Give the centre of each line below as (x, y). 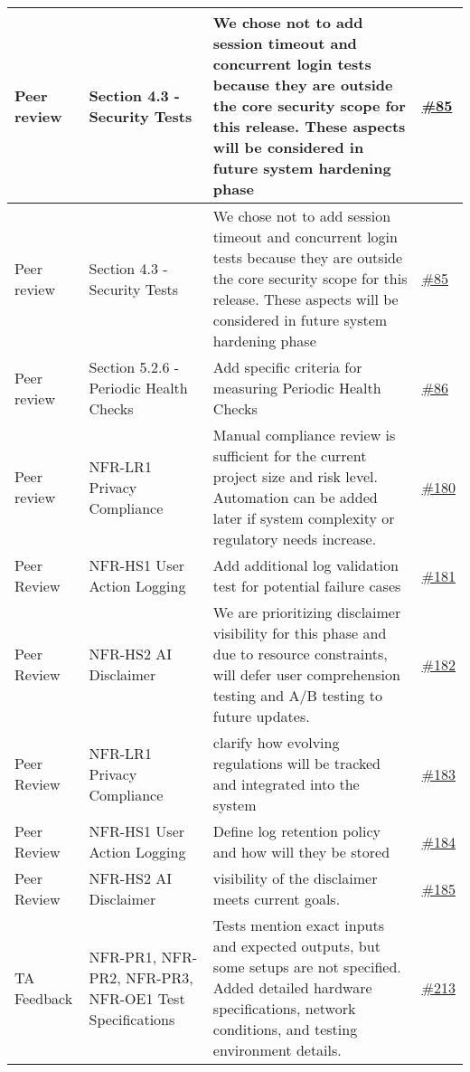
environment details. (277, 1050)
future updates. (261, 716)
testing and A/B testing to (297, 695)
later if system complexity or (304, 518)
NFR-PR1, (123, 956)
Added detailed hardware (292, 987)
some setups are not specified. (307, 967)
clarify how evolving (276, 742)
